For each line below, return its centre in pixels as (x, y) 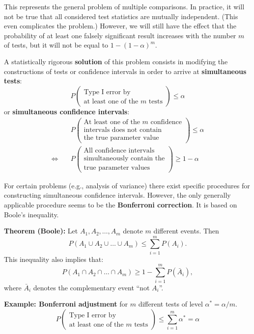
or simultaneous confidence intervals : (67, 111)
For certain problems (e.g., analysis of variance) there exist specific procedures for (127, 185)
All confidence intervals (119, 150)
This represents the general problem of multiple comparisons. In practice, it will (124, 6)
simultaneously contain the (124, 158)
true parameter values (117, 167)
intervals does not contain (123, 130)
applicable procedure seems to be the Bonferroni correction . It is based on (121, 204)
